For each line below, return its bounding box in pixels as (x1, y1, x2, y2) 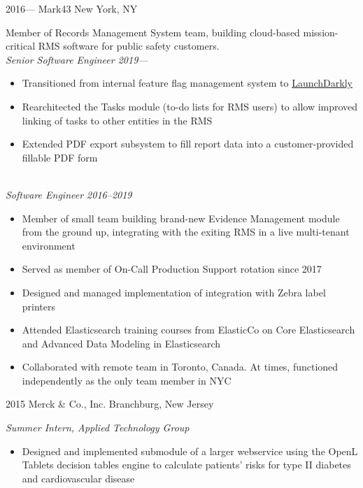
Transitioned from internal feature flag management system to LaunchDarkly (22, 76, 353, 90)
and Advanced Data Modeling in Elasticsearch (22, 336, 221, 350)
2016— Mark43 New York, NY (6, 1, 138, 15)
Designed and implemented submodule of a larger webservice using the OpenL (22, 443, 358, 458)
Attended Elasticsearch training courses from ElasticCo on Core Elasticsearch (22, 322, 355, 337)
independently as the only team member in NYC (22, 373, 232, 387)
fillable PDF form (22, 150, 98, 164)
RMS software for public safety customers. (38, 38, 220, 53)
